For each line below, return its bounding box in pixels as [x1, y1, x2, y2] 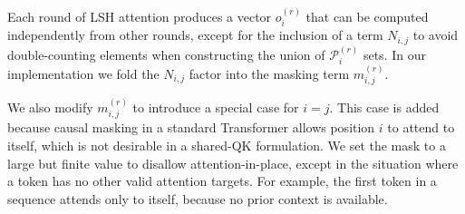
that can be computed [305, 6, 429, 25]
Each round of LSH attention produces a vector [7, 6, 272, 25]
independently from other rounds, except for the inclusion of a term [7, 25, 383, 44]
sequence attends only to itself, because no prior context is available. [7, 189, 388, 208]
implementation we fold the [7, 63, 160, 83]
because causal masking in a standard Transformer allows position [7, 118, 375, 137]
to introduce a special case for [132, 97, 299, 116]
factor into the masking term [189, 63, 350, 83]
